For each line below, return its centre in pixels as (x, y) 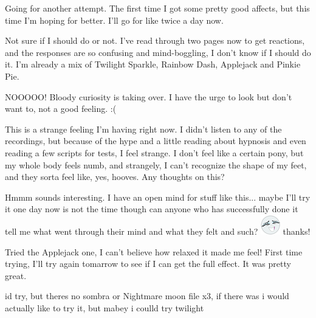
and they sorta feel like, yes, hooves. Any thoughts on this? (115, 177)
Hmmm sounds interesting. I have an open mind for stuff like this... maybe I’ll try (158, 197)
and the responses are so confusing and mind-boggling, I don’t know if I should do (158, 52)
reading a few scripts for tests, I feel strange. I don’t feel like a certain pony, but (154, 152)
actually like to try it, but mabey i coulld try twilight (105, 307)
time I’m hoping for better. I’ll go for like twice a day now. (114, 20)
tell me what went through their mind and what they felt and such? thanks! (158, 231)
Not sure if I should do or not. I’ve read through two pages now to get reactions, (155, 40)
